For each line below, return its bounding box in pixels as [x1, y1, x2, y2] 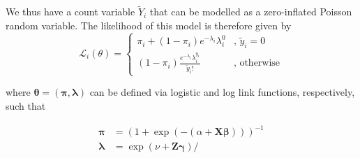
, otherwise [233, 58, 280, 69]
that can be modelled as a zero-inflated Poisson [149, 4, 352, 19]
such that [6, 98, 46, 113]
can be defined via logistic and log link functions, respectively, [89, 85, 355, 99]
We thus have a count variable [6, 4, 135, 19]
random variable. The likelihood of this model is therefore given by [6, 17, 292, 32]
